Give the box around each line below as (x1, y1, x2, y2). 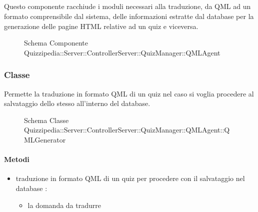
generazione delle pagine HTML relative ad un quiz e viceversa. (4, 20, 198, 31)
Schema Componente (24, 37, 88, 48)
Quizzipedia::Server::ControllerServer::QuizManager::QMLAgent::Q (24, 124, 230, 135)
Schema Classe (24, 114, 69, 125)
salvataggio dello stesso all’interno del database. (4, 98, 150, 108)
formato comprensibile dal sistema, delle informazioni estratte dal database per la (4, 10, 254, 21)
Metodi (4, 154, 29, 164)
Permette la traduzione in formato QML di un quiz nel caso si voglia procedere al (4, 88, 254, 98)
